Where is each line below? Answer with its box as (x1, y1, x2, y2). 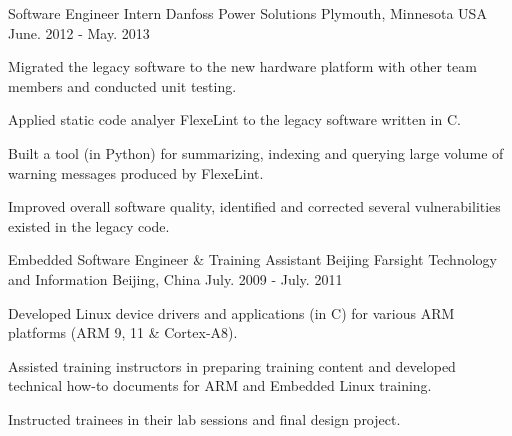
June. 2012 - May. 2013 (8, 22, 150, 43)
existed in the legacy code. (8, 215, 170, 236)
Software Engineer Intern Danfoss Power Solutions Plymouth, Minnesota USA (8, 3, 487, 23)
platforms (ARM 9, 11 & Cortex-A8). (8, 322, 238, 343)
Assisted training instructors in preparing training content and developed (8, 355, 456, 376)
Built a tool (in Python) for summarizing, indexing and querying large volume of (8, 142, 504, 163)
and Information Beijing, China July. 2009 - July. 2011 (8, 268, 343, 289)
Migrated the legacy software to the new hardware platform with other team (8, 56, 477, 77)
